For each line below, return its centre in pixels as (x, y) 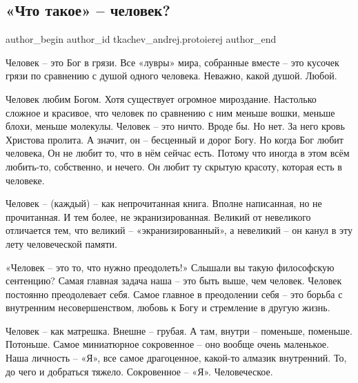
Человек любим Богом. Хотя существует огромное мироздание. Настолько (161, 98)
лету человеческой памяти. (62, 243)
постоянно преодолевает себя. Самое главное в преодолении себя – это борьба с (174, 294)
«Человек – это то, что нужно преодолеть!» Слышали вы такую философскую (170, 267)
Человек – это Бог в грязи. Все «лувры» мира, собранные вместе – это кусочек (172, 62)
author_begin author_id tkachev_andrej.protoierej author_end (141, 39)
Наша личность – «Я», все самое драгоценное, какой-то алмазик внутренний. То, (176, 358)
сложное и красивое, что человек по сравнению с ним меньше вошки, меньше (170, 112)
